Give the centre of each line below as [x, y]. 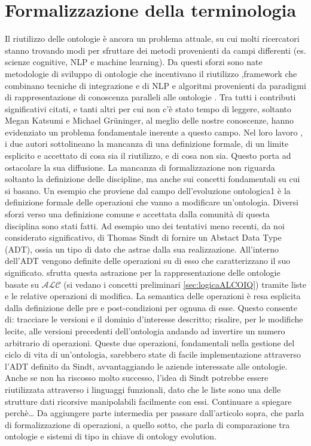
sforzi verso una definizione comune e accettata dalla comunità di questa [137, 214]
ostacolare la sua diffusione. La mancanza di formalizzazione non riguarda [140, 167]
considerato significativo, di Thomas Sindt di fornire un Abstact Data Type [143, 237]
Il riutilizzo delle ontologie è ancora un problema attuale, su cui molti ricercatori [152, 39]
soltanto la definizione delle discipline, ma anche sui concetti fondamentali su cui [153, 179]
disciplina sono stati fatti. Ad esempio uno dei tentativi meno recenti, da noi [145, 225]
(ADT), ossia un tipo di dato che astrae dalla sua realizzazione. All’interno [142, 249]
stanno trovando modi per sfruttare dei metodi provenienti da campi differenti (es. [155, 50]
